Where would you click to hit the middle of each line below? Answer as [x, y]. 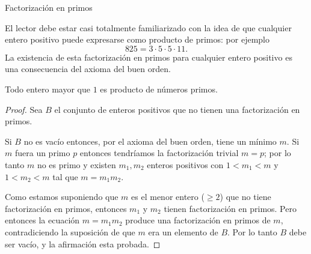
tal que [65, 176]
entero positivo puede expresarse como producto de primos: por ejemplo [137, 39]
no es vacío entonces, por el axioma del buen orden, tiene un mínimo [150, 141]
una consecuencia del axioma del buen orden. [88, 69]
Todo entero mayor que [48, 89]
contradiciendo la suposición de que [70, 231]
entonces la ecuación [42, 220]
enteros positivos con [185, 164]
